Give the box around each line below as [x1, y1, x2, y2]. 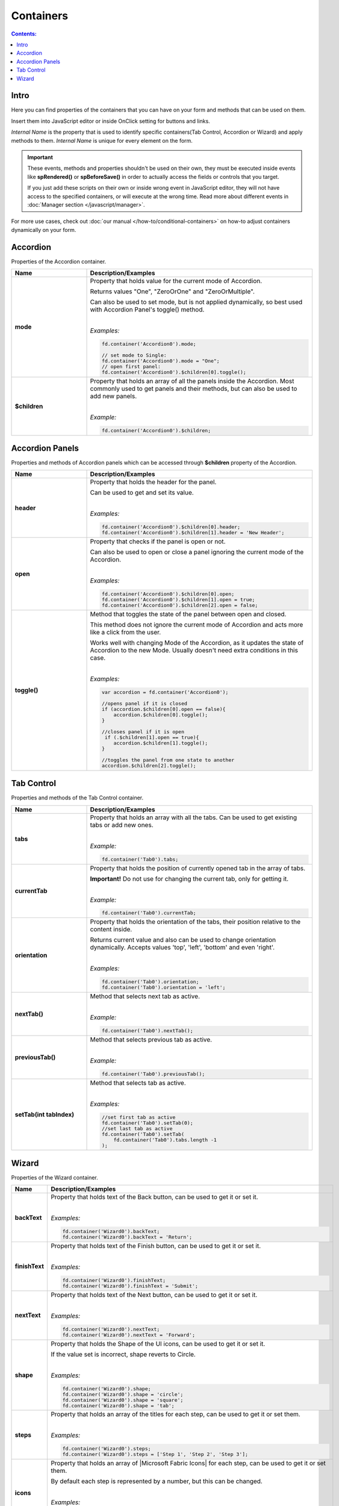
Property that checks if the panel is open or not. [90, 537, 226, 546]
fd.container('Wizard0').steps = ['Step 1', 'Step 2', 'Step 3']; [62, 1451, 249, 1458]
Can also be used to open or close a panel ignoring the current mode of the [90, 548, 304, 557]
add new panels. [90, 392, 137, 400]
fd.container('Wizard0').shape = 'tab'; [62, 1402, 175, 1409]
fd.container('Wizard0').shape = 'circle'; [62, 1391, 184, 1398]
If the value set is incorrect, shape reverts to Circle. [51, 1350, 196, 1358]
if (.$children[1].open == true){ [104, 734, 199, 740]
